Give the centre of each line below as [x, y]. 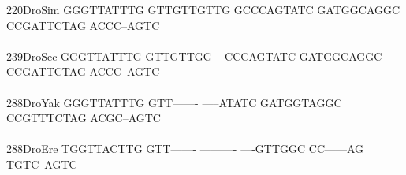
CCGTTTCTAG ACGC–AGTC [84, 118]
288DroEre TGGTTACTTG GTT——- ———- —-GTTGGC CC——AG [185, 149]
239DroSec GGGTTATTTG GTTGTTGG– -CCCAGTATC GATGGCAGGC [194, 56]
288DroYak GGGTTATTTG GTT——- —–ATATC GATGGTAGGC [174, 102]
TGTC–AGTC [42, 164]
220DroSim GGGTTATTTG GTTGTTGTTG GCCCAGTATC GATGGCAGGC [203, 9]
